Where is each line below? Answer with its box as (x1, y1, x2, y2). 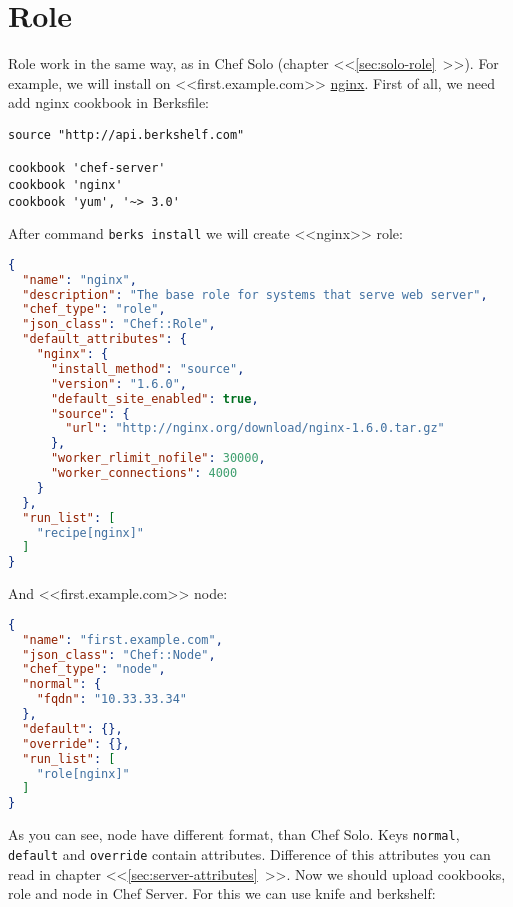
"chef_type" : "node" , (22, 662, 166, 677)
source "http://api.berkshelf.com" (8, 127, 245, 142)
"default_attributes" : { (22, 332, 188, 347)
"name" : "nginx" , (22, 272, 137, 287)
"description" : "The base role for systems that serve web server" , (22, 287, 488, 302)
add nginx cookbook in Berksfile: (8, 92, 210, 113)
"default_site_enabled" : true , (50, 391, 259, 406)
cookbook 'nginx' (8, 177, 123, 192)
